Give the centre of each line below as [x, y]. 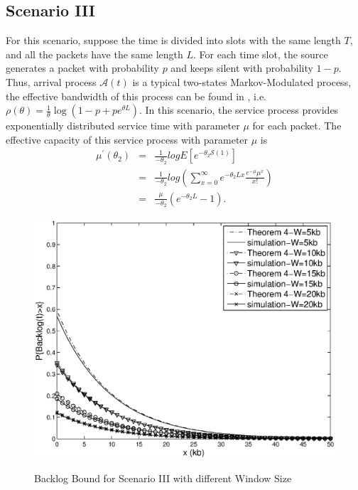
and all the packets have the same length [94, 54]
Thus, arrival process [51, 81]
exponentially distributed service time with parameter [123, 126]
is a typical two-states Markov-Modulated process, [242, 81]
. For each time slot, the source [261, 54]
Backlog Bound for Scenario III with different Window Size [163, 478]
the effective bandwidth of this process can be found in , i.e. [136, 96]
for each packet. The [297, 126]
